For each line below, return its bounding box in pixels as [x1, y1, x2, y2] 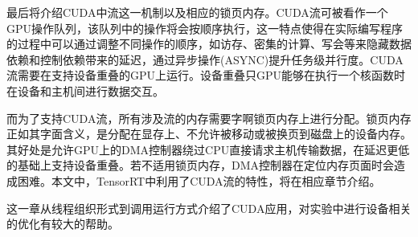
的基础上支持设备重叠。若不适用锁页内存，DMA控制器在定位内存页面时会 [6, 157, 395, 174]
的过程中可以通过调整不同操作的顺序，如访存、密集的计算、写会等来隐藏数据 [6, 35, 412, 52]
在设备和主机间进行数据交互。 [6, 82, 164, 99]
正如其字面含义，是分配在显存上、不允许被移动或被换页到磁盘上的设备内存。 [6, 125, 412, 142]
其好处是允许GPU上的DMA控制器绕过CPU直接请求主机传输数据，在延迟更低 [6, 141, 410, 157]
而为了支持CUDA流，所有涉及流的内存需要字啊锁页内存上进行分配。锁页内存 [6, 109, 412, 126]
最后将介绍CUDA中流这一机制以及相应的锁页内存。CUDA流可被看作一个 [6, 4, 388, 20]
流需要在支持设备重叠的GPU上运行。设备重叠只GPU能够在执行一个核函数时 [6, 67, 406, 84]
